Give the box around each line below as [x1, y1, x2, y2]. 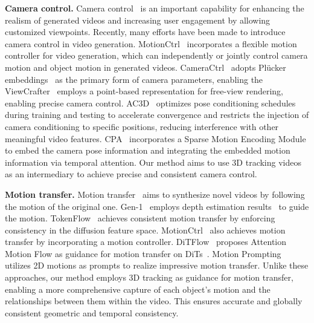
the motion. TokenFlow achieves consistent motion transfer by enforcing [5, 212, 275, 224]
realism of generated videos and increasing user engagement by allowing [5, 13, 271, 26]
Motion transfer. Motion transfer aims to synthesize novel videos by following [5, 188, 305, 200]
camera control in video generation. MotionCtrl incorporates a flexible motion [5, 37, 297, 50]
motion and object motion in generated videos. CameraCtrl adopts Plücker [5, 60, 286, 73]
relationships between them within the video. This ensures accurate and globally [5, 295, 303, 307]
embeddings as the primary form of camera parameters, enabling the [5, 73, 263, 85]
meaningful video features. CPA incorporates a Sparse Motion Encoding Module [5, 132, 306, 145]
